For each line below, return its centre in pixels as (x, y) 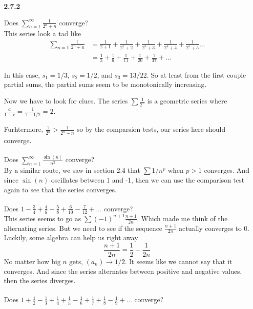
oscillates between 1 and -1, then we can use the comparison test (148, 180)
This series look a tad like (42, 33)
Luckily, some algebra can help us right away (71, 237)
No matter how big (32, 261)
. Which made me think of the (182, 218)
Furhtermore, (24, 129)
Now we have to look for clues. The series (66, 101)
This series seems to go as (42, 218)
